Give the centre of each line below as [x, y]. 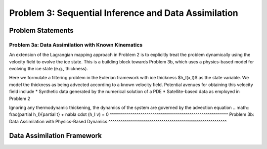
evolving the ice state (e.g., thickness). [49, 69]
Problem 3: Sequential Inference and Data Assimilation [124, 13]
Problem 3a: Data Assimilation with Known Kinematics [76, 45]
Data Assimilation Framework [56, 135]
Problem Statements [41, 30]
